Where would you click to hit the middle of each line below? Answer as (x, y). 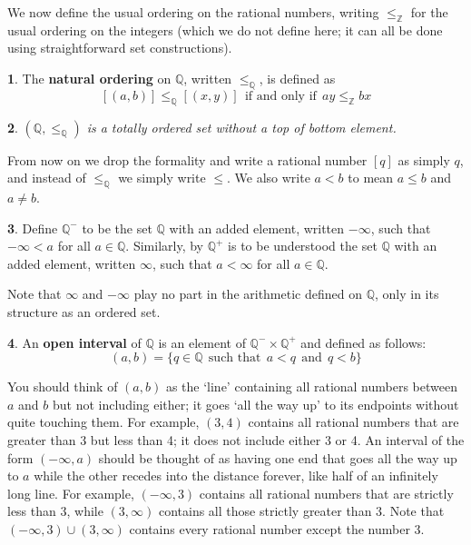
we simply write (162, 178)
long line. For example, (71, 493)
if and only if (280, 96)
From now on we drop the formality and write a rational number (187, 159)
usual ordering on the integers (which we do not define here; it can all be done (225, 30)
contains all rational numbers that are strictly (326, 493)
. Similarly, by (164, 246)
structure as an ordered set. (84, 311)
